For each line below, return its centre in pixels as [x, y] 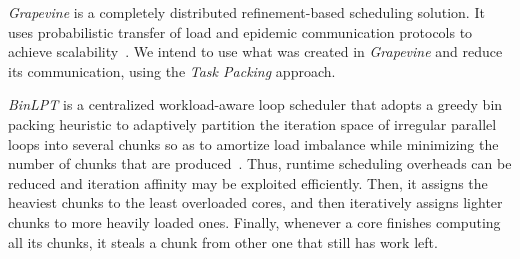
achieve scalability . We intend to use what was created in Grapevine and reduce [255, 51]
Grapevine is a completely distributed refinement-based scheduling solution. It [246, 12]
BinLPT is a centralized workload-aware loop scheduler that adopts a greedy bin [255, 104]
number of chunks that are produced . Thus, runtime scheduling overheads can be [260, 163]
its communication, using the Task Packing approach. [172, 70]
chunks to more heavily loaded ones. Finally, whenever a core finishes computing [254, 221]
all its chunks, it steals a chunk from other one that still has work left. [223, 241]
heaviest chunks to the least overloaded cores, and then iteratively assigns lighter [255, 202]
